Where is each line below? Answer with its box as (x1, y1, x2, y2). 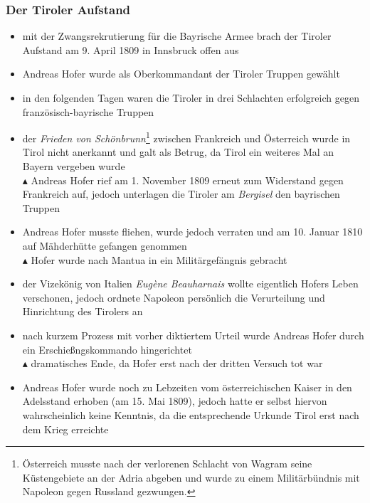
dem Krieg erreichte (22, 421, 109, 436)
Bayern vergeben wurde (22, 159, 125, 174)
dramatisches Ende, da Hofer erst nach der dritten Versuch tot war (31, 356, 323, 371)
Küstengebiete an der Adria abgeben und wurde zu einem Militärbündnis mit (22, 470, 360, 485)
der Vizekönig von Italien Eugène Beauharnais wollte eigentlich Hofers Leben (22, 276, 359, 291)
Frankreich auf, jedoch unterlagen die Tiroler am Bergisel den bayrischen (22, 186, 340, 201)
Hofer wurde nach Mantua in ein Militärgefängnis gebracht (31, 252, 287, 267)
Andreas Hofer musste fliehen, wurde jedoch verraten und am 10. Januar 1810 (22, 224, 363, 239)
